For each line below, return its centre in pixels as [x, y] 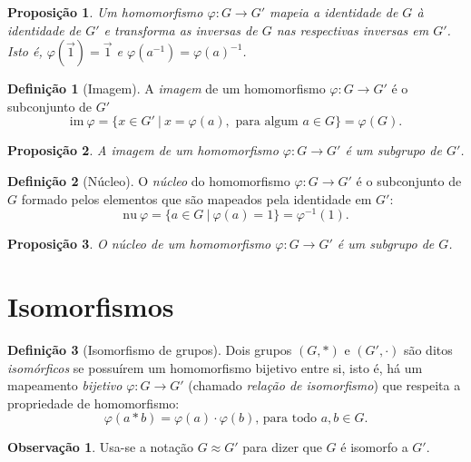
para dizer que [282, 447]
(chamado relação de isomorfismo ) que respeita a [324, 385]
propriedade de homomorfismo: [93, 403]
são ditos [428, 349]
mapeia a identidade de [334, 12]
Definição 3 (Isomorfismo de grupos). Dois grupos [150, 349]
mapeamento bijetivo [65, 385]
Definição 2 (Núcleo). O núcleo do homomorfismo [149, 180]
